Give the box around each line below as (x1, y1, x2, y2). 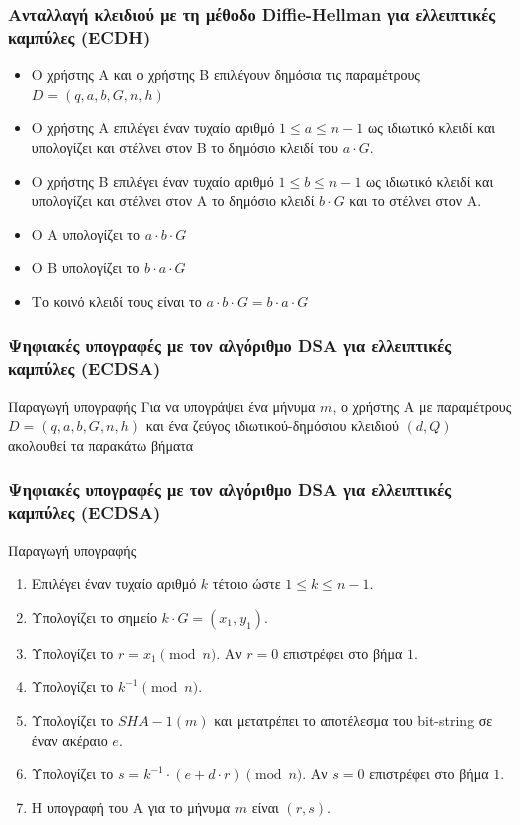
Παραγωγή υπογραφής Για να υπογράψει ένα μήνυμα (8, 395, 316, 416)
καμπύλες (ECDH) (8, 24, 151, 49)
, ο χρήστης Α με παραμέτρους (332, 395, 512, 416)
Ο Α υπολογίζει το (31, 223, 140, 244)
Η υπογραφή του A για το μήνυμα (31, 796, 231, 817)
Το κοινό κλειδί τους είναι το (31, 290, 202, 311)
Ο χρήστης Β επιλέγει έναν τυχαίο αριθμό (31, 170, 274, 191)
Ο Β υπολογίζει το (31, 257, 140, 278)
